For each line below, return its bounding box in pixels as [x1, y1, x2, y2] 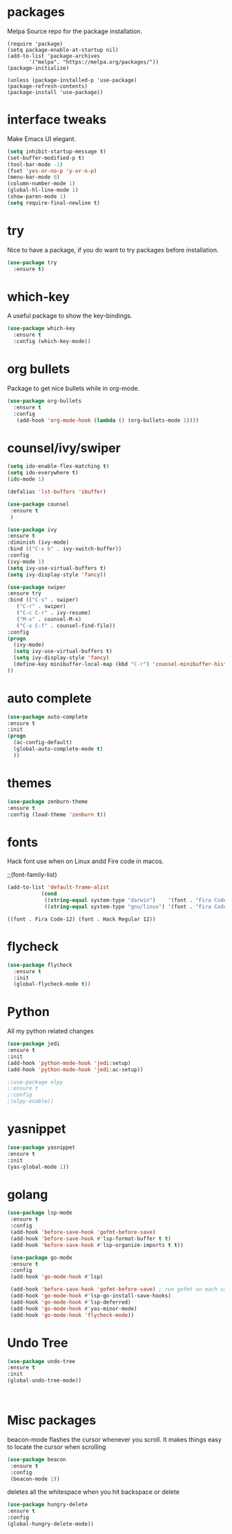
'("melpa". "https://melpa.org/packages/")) [28, 58, 159, 66]
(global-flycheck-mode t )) [13, 981, 91, 988]
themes [7, 775, 52, 791]
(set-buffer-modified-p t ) [7, 154, 85, 161]
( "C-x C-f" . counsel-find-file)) [16, 622, 116, 629]
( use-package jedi [7, 1040, 60, 1048]
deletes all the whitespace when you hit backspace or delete [7, 1488, 180, 1496]
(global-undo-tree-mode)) [7, 1377, 81, 1384]
